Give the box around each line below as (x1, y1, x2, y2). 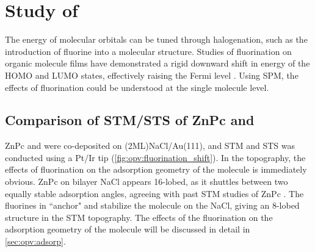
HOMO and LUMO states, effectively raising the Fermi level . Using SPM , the (5, 68, 299, 81)
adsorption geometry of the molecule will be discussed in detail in (5, 223, 250, 236)
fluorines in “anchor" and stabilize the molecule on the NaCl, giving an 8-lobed (5, 199, 300, 212)
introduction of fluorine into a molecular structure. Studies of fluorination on (5, 45, 292, 57)
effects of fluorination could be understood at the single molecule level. (5, 81, 269, 93)
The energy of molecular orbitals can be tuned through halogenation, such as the (5, 33, 308, 46)
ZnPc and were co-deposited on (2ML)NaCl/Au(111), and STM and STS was (5, 139, 295, 152)
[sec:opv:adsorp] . (5, 235, 66, 248)
